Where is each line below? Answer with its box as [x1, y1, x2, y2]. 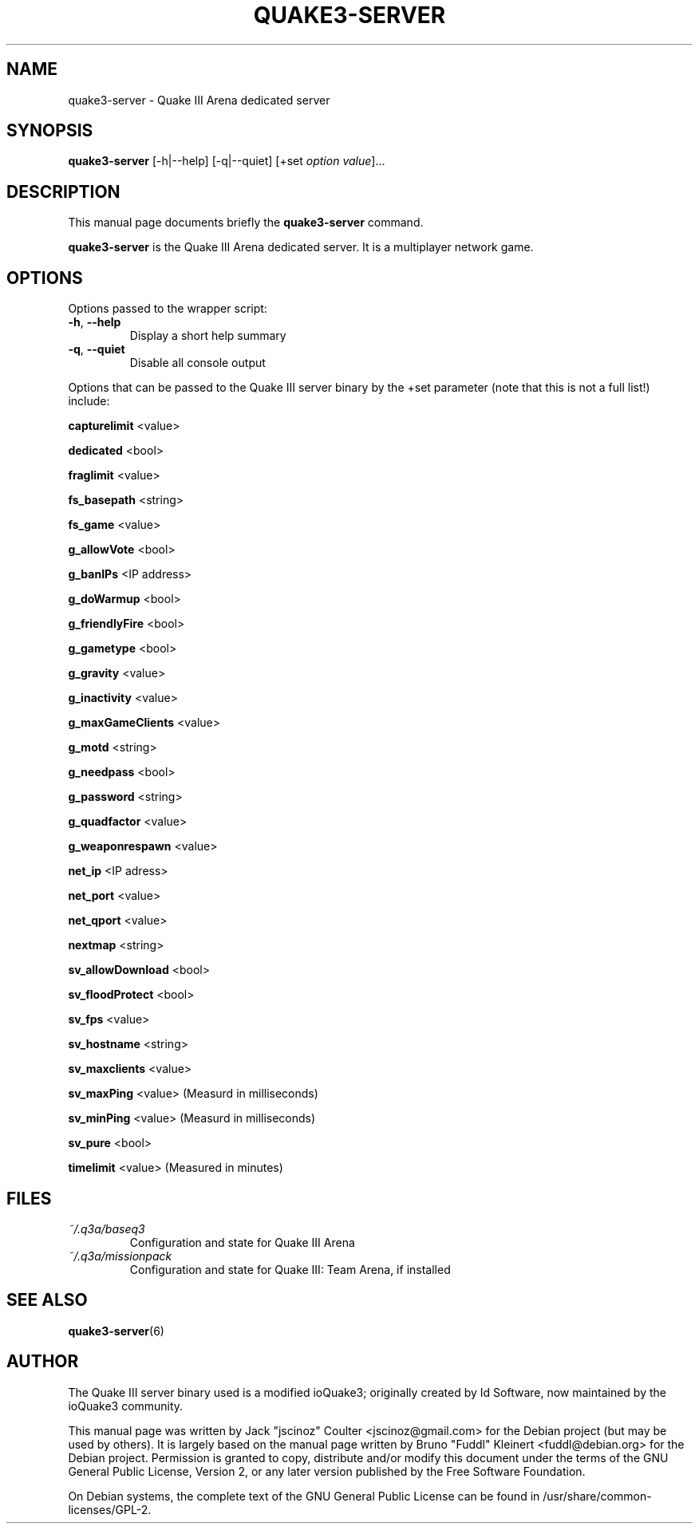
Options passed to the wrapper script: [68, 302, 267, 316]
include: [68, 394, 110, 408]
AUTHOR [6, 1351, 79, 1372]
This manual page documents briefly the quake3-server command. [68, 215, 424, 230]
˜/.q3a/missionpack [68, 1248, 172, 1263]
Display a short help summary [129, 329, 286, 343]
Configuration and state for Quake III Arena [129, 1235, 355, 1249]
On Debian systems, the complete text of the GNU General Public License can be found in [68, 1489, 540, 1503]
